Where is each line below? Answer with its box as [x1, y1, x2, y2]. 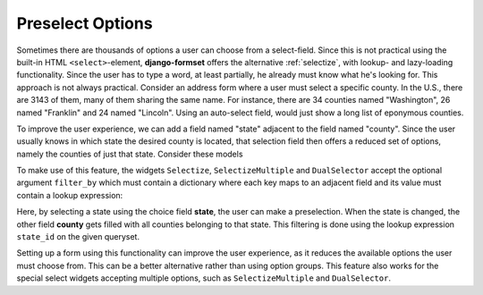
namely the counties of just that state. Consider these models [16, 148, 243, 159]
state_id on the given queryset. [16, 232, 140, 242]
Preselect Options [16, 13, 153, 33]
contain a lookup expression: [16, 190, 123, 200]
